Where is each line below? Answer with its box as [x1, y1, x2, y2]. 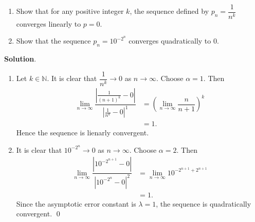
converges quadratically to [129, 35, 211, 46]
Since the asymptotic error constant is [16, 198, 136, 209]
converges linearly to [16, 18, 81, 29]
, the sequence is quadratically [156, 198, 251, 209]
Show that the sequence [16, 35, 91, 46]
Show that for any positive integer [16, 6, 124, 16]
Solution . [4, 53, 37, 64]
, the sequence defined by [130, 6, 209, 16]
